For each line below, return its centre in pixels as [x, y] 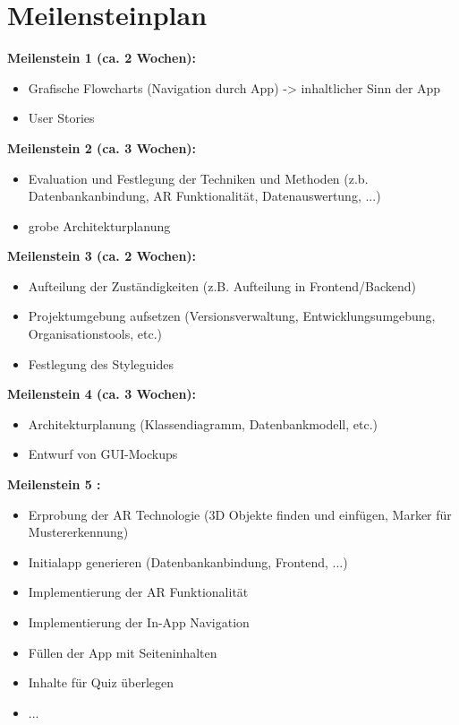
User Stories [61, 118]
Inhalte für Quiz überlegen [101, 682]
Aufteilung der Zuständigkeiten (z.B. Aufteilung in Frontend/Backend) [222, 285]
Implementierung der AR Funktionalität [138, 592]
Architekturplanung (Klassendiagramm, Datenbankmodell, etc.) [203, 423]
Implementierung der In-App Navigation [139, 622]
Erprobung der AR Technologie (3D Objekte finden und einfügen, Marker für [240, 514]
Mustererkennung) [78, 532]
